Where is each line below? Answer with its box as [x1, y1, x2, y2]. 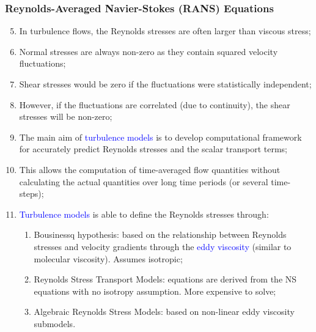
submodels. [34, 317, 76, 330]
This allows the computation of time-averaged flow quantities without [19, 163, 281, 175]
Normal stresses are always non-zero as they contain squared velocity [19, 45, 278, 57]
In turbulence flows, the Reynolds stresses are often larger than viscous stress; [19, 24, 311, 37]
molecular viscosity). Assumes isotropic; [34, 252, 183, 265]
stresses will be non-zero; [19, 110, 112, 123]
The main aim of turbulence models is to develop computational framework [19, 130, 302, 143]
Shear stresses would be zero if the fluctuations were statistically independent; [19, 78, 312, 90]
